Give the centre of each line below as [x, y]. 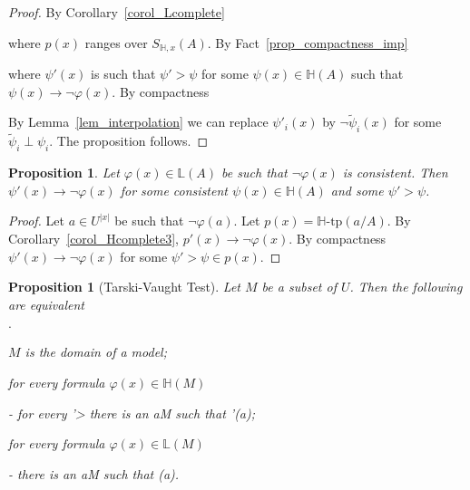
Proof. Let [36, 221]
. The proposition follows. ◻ [129, 141]
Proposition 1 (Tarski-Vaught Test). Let [124, 287]
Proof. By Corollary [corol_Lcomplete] [117, 12]
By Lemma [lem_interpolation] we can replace [138, 122]
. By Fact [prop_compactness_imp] [308, 42]
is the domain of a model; [96, 352]
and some [357, 190]
